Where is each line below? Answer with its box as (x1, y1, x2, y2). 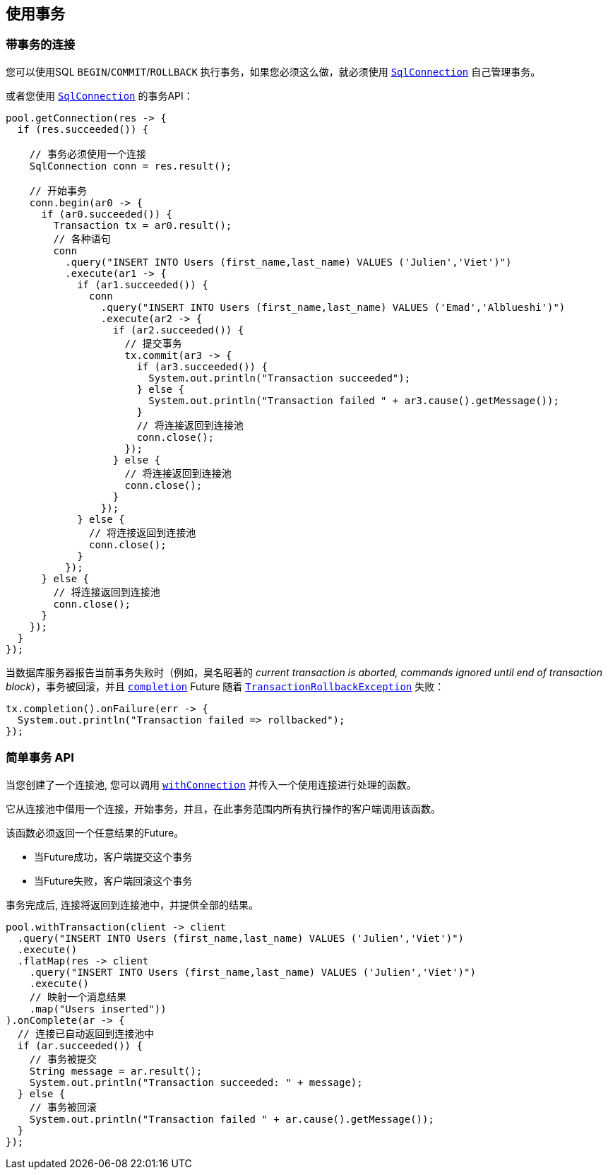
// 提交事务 (124, 337, 182, 349)
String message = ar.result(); (29, 1065, 203, 1077)
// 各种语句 (53, 232, 111, 244)
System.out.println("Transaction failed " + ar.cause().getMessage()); (29, 1113, 434, 1125)
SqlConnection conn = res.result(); (29, 160, 232, 172)
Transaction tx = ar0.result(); (53, 219, 232, 231)
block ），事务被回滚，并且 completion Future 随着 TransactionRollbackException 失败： (6, 680, 445, 692)
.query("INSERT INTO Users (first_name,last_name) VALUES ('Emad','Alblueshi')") (100, 301, 566, 313)
